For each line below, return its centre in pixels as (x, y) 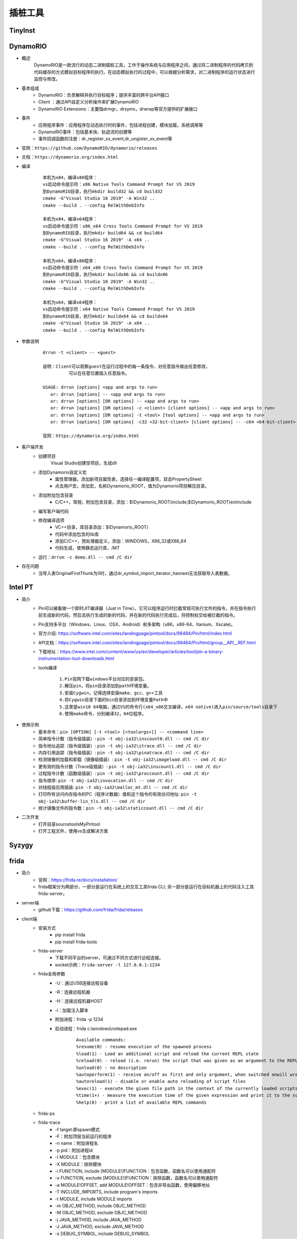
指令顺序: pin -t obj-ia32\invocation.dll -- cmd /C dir (106, 780)
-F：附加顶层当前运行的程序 (83, 1136)
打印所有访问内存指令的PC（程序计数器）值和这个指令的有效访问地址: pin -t (118, 794)
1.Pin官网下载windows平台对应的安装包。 (103, 679)
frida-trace (49, 1123)
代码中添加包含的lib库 (77, 534)
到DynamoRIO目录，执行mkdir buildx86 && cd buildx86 (105, 275)
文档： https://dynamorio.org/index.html (70, 157)
